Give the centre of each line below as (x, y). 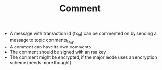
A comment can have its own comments (50, 47)
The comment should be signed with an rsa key (58, 52)
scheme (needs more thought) (40, 63)
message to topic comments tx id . (42, 41)
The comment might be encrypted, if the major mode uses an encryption (83, 57)
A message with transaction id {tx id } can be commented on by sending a (83, 34)
